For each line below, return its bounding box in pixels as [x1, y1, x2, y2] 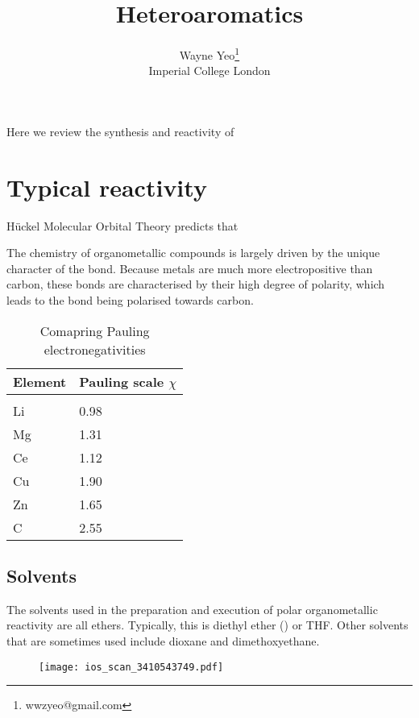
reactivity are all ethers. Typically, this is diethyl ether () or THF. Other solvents [6, 616, 409, 633]
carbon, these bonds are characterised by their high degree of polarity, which [6, 276, 385, 293]
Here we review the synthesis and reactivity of [6, 122, 234, 139]
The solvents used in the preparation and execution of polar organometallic [6, 600, 378, 617]
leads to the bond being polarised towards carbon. [6, 292, 254, 309]
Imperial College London [148, 62, 271, 79]
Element [13, 371, 67, 391]
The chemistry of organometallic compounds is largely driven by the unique [6, 244, 380, 261]
